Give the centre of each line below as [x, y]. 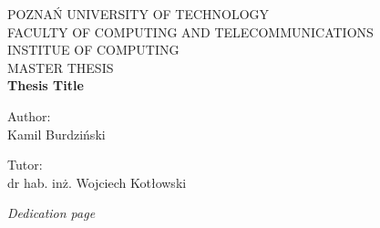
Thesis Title [46, 85]
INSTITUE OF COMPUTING [93, 50]
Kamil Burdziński [56, 134]
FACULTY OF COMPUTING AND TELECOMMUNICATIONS [190, 31]
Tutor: [25, 165]
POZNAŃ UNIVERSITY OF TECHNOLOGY [139, 14]
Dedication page [51, 213]
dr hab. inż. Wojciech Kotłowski [97, 182]
